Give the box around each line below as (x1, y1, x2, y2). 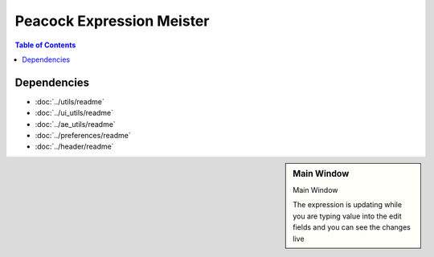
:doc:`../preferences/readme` (35, 131, 132, 141)
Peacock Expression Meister (14, 12, 210, 30)
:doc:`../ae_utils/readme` (35, 119, 116, 128)
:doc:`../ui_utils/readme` (35, 108, 114, 118)
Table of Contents (14, 40, 76, 50)
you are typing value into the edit (293, 211, 402, 221)
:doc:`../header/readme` (35, 141, 114, 152)
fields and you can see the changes (293, 222, 411, 232)
